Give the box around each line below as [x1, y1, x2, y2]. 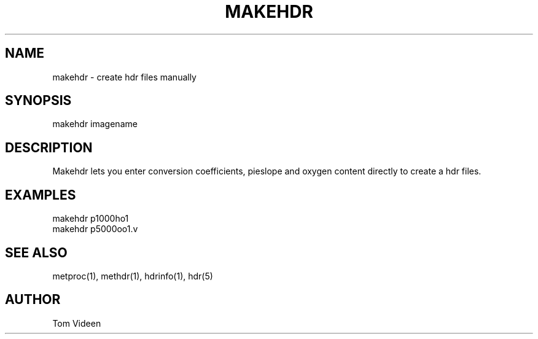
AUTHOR [5, 292, 61, 308]
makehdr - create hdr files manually [52, 71, 197, 82]
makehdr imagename [52, 119, 138, 130]
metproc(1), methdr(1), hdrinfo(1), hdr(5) [52, 270, 213, 281]
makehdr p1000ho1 [52, 213, 129, 224]
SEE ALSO [5, 244, 68, 260]
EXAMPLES [5, 187, 76, 203]
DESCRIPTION [5, 139, 93, 155]
